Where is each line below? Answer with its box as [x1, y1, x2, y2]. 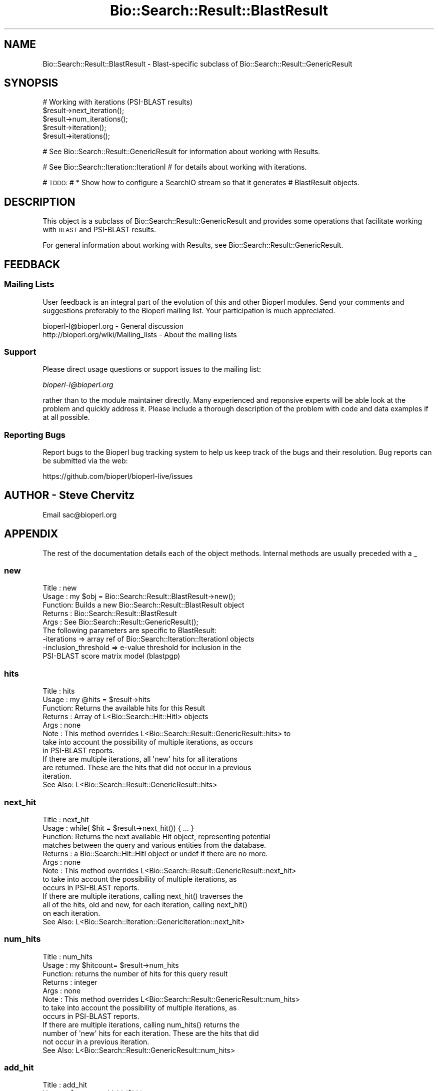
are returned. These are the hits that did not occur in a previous [42, 763, 251, 772]
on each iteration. [42, 908, 100, 917]
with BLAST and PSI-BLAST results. [42, 225, 156, 234]
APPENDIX [4, 527, 58, 540]
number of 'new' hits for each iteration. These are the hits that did [42, 1028, 259, 1037]
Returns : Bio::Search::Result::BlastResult [42, 609, 177, 618]
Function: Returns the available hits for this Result [42, 704, 205, 713]
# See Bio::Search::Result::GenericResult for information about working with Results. [42, 147, 320, 156]
